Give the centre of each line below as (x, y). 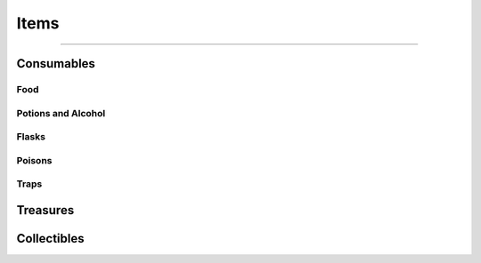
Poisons (34, 160)
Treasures (45, 210)
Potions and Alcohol (61, 113)
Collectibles (50, 239)
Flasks (31, 137)
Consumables (56, 64)
